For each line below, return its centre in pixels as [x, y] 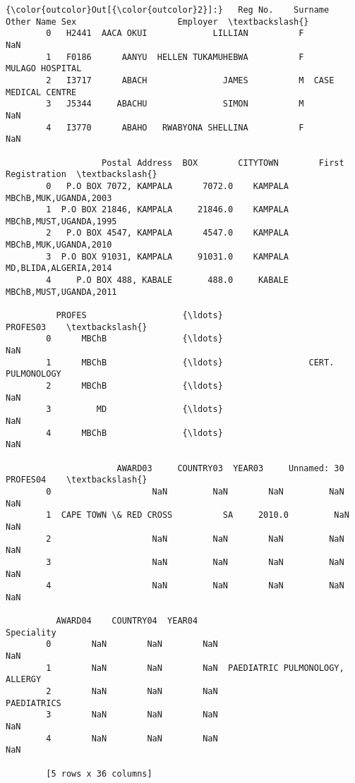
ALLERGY [24, 680]
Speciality [31, 632]
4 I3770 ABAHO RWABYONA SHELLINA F [175, 127]
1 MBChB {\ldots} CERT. [190, 362]
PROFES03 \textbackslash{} [77, 327]
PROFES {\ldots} [139, 316]
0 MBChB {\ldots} [134, 339]
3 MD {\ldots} [134, 409]
